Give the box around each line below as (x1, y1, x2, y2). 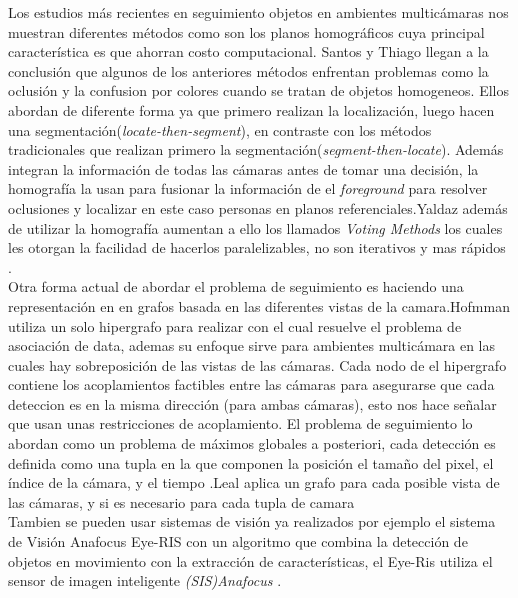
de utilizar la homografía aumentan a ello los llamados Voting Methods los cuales (8, 217, 503, 238)
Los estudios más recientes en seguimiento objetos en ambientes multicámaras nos (8, 2, 509, 22)
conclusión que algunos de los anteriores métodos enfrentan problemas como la (8, 60, 489, 81)
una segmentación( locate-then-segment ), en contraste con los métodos (8, 119, 432, 140)
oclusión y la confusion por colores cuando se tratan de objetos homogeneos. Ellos (8, 80, 509, 101)
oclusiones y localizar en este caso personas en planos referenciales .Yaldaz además (8, 197, 508, 218)
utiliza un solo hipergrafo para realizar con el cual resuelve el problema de (8, 315, 462, 336)
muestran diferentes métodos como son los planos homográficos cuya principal (8, 21, 485, 42)
